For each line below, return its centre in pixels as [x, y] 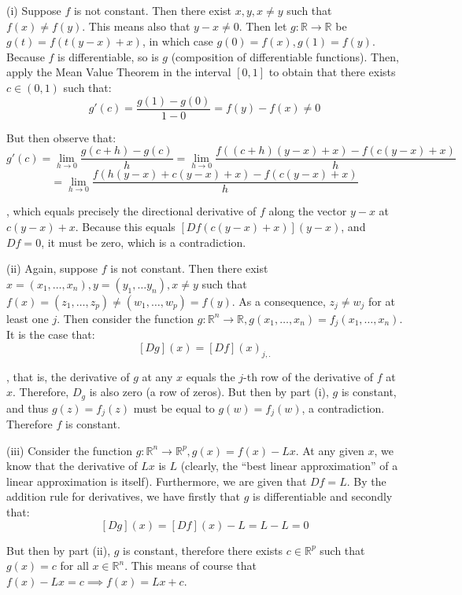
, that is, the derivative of [68, 376]
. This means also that [136, 26]
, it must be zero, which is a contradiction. [144, 242]
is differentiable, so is [108, 56]
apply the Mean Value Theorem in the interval [119, 72]
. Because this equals [125, 226]
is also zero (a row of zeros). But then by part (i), [209, 392]
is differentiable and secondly [323, 496]
